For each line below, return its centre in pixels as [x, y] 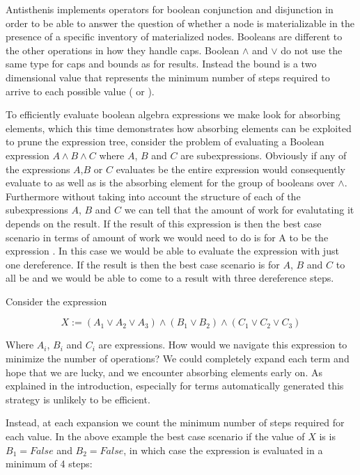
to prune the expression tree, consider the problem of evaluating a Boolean [165, 142]
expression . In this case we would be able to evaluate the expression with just [172, 251]
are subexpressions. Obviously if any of [264, 155]
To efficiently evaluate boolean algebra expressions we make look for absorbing [173, 114]
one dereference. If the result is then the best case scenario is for [143, 264]
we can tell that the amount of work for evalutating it [239, 210]
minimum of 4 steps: [49, 464]
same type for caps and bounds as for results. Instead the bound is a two [161, 64]
